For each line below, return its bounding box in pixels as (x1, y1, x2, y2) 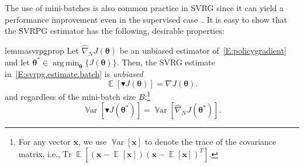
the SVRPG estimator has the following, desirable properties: (5, 25, 224, 37)
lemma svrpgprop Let (5, 44, 79, 56)
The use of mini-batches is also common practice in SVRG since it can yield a (5, 2, 284, 13)
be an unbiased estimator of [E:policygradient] (119, 44, 286, 56)
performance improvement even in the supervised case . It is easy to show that (5, 13, 288, 25)
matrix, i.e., (18, 147, 61, 159)
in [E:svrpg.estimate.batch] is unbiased (5, 68, 143, 80)
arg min (53, 58, 80, 67)
